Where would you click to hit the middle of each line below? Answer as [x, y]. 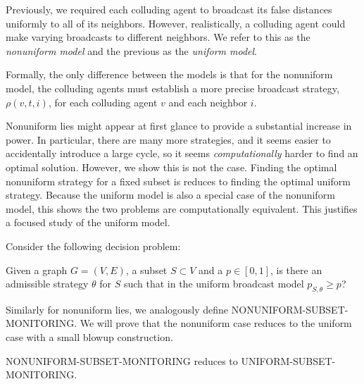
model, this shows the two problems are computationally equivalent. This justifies [182, 208]
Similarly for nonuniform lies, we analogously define [117, 309]
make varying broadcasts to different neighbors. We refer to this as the [158, 37]
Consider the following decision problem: [93, 246]
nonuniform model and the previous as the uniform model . [131, 50]
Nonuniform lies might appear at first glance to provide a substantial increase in [179, 126]
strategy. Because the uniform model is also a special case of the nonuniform [170, 195]
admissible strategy [47, 284]
